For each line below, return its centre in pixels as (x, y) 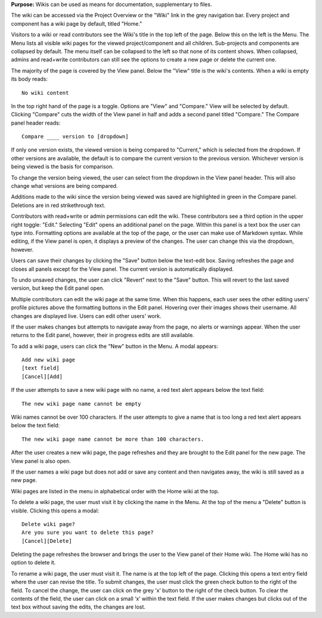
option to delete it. (33, 563)
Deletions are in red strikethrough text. (58, 205)
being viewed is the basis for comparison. (62, 166)
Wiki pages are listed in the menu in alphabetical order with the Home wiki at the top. (115, 491)
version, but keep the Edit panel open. (58, 288)
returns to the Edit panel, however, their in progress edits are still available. (103, 335)
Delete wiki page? (49, 524)
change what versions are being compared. (64, 186)
